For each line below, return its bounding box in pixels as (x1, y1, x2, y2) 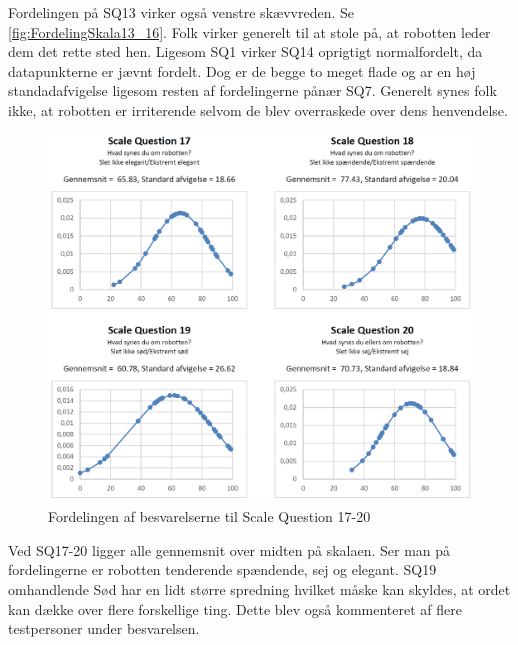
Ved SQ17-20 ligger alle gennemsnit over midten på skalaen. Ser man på (8, 539, 451, 560)
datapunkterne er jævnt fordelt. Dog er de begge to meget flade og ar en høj (8, 60, 476, 81)
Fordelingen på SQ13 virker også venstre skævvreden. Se (8, 2, 354, 22)
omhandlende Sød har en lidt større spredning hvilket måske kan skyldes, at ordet (8, 579, 511, 600)
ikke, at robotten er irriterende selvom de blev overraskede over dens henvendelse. (8, 99, 508, 120)
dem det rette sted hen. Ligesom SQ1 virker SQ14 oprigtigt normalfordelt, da (8, 41, 483, 62)
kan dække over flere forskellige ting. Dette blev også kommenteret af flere (8, 598, 462, 619)
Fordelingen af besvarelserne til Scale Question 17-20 (48, 506, 371, 527)
